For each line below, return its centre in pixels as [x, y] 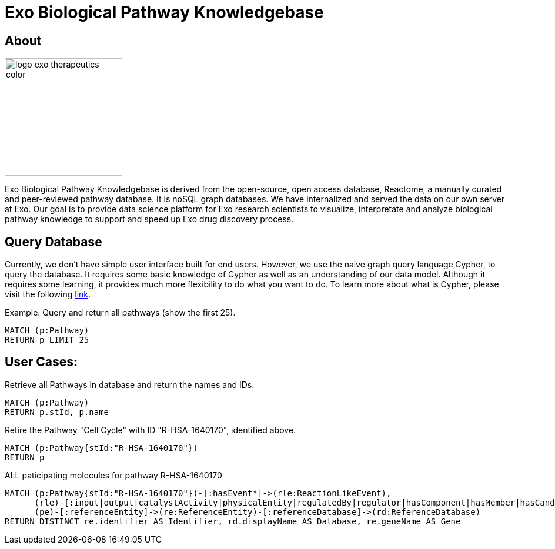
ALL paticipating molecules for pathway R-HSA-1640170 [113, 475]
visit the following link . [48, 294]
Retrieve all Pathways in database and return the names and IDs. [130, 384]
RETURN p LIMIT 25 [47, 340]
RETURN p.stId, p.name [57, 412]
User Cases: [41, 362]
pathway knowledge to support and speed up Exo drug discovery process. [149, 219]
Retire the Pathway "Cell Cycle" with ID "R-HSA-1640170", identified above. [151, 430]
